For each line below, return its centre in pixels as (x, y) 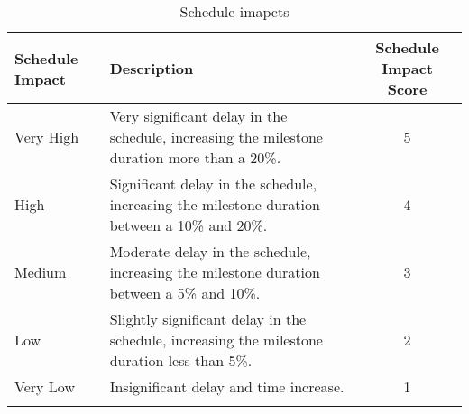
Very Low (45, 386)
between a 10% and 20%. (189, 225)
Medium (41, 272)
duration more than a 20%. (195, 157)
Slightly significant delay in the (208, 319)
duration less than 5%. (181, 360)
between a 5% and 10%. (185, 293)
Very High (47, 137)
